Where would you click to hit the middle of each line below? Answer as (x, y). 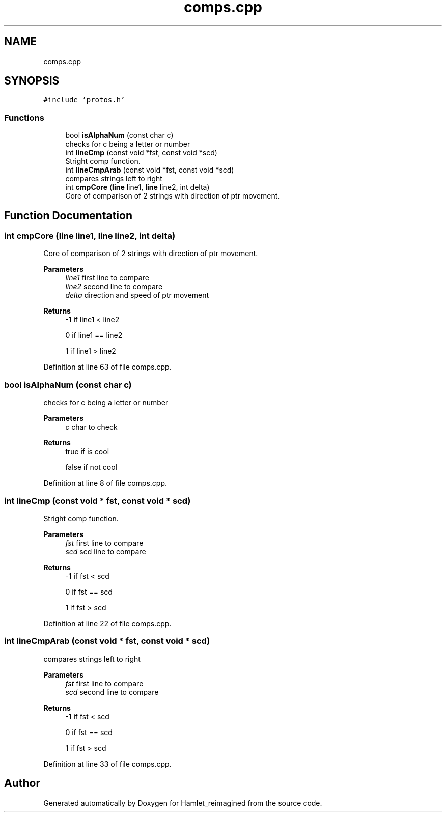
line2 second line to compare (114, 287)
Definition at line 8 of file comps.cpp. (105, 483)
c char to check (91, 427)
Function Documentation (68, 215)
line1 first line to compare (107, 278)
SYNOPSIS (32, 81)
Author (22, 783)
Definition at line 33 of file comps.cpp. (107, 764)
